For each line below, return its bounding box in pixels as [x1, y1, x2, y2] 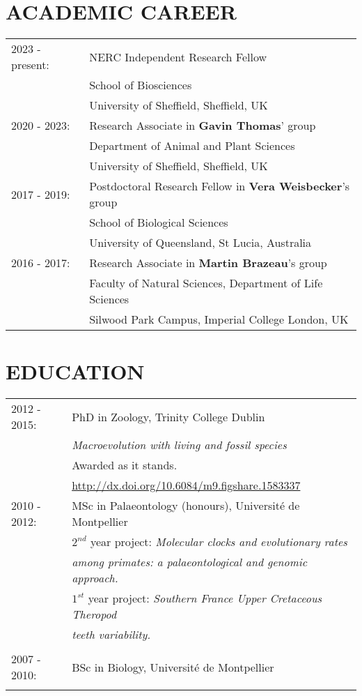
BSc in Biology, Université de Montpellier [72, 658, 274, 675]
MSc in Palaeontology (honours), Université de [72, 497, 300, 514]
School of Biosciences [89, 77, 192, 93]
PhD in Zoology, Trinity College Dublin [72, 408, 265, 425]
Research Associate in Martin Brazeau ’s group [89, 255, 327, 271]
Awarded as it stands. [72, 457, 178, 474]
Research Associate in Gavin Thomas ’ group [89, 117, 316, 134]
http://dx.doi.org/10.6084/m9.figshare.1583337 [72, 477, 301, 494]
